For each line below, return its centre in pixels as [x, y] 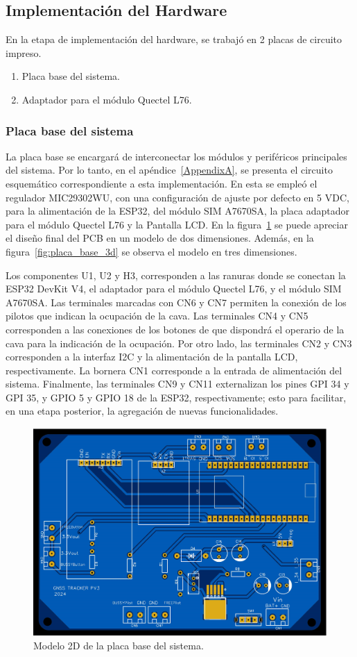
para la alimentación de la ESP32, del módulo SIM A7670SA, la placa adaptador [177, 211]
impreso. [24, 52]
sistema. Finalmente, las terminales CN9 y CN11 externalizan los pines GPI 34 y [177, 384]
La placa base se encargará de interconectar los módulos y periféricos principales [176, 156]
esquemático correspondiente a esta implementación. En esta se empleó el [162, 183]
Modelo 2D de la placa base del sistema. [119, 645]
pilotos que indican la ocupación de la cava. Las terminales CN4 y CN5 [157, 316]
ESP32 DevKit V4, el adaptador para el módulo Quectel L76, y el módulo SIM [174, 289]
